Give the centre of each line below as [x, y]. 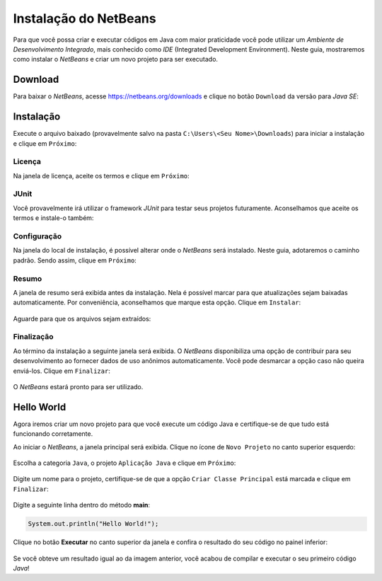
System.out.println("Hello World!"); [93, 524]
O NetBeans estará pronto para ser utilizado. [78, 386]
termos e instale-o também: [53, 218]
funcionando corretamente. [53, 434]
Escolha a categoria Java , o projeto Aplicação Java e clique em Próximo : [125, 463]
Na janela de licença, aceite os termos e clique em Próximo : [102, 176]
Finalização [33, 337]
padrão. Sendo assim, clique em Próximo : [75, 260]
